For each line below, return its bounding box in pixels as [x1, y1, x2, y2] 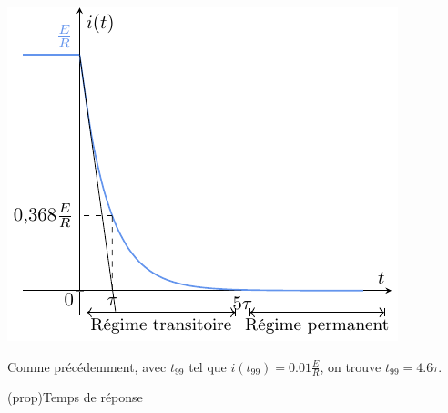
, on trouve [320, 356, 382, 376]
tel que [188, 356, 227, 376]
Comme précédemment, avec [7, 356, 167, 376]
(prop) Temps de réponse [7, 387, 143, 407]
